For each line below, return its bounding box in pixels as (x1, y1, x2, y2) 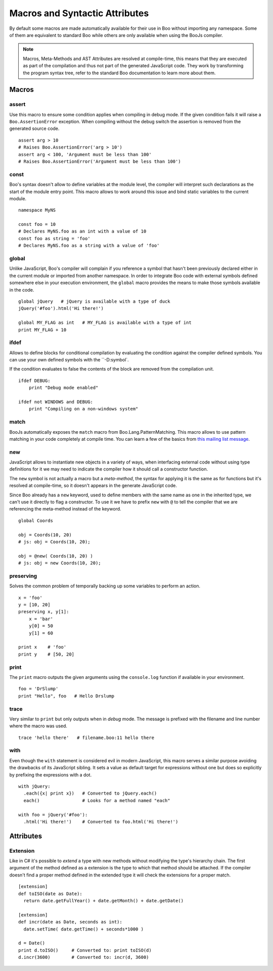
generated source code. (9, 125, 60, 131)
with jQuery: (18, 783, 51, 789)
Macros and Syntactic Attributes (9, 8, 149, 19)
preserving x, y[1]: (18, 609, 69, 615)
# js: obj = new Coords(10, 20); (18, 560, 101, 566)
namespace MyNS (18, 207, 56, 213)
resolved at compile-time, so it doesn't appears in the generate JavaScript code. (9, 483, 177, 489)
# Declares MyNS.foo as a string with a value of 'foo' (18, 243, 160, 249)
